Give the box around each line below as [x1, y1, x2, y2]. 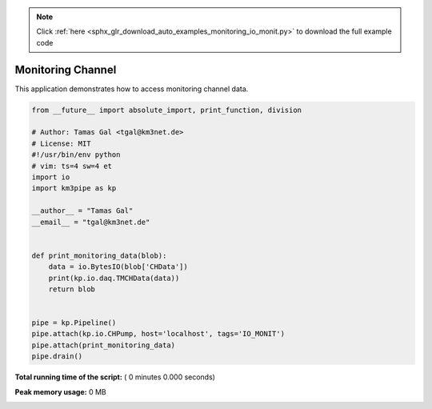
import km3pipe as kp [31, 184, 117, 193]
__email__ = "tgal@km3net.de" [31, 217, 150, 227]
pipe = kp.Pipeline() [31, 319, 117, 327]
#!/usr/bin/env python [31, 150, 121, 159]
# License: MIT [31, 138, 91, 148]
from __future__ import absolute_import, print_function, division [31, 105, 302, 114]
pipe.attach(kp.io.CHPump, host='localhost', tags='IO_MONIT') [31, 329, 286, 339]
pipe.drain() [31, 352, 83, 361]
